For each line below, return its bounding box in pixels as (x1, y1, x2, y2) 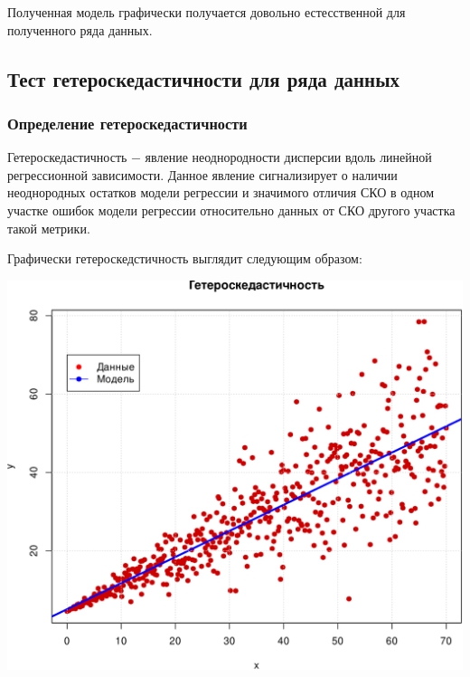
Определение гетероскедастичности (7, 111, 248, 134)
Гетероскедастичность (7, 148, 127, 167)
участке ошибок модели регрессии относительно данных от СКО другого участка (7, 200, 456, 219)
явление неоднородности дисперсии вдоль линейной (145, 148, 432, 167)
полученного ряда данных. (7, 20, 153, 39)
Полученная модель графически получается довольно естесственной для (7, 3, 406, 21)
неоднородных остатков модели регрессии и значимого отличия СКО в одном (7, 183, 435, 202)
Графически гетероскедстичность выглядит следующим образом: (7, 249, 362, 268)
